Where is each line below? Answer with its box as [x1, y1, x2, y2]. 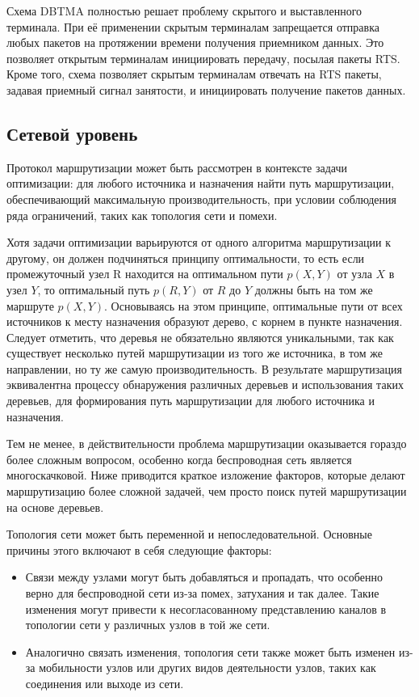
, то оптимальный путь [37, 281, 150, 298]
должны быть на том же [254, 281, 373, 298]
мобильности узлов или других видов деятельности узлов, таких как [39, 659, 376, 676]
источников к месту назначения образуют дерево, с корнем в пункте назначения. [6, 313, 403, 330]
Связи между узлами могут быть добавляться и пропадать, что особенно [25, 568, 383, 585]
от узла [337, 265, 372, 282]
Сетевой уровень [6, 120, 138, 146]
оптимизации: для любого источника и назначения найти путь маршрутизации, [6, 175, 395, 192]
